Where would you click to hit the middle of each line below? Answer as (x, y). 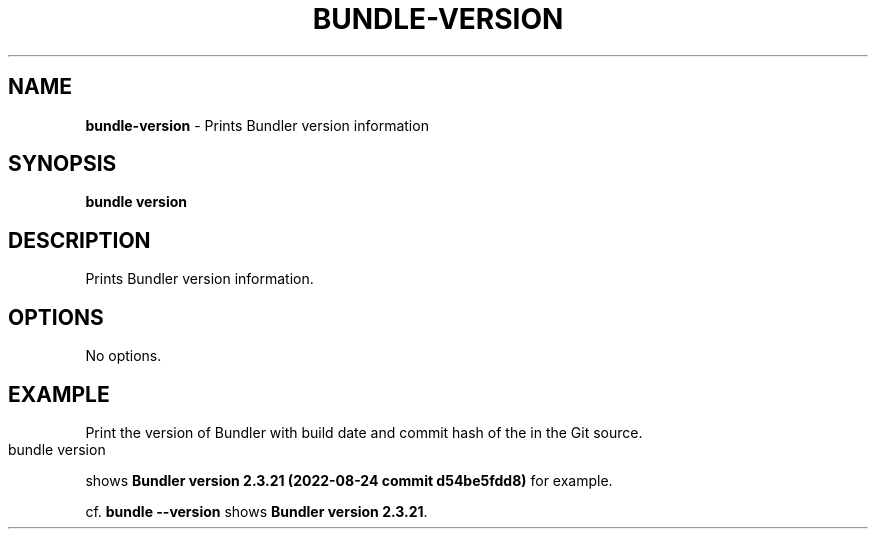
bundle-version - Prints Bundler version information (257, 125)
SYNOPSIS (62, 164)
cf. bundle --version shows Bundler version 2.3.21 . (256, 511)
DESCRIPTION (79, 240)
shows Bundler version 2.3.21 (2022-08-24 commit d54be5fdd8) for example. (349, 480)
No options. (123, 356)
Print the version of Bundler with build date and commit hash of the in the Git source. (364, 432)
